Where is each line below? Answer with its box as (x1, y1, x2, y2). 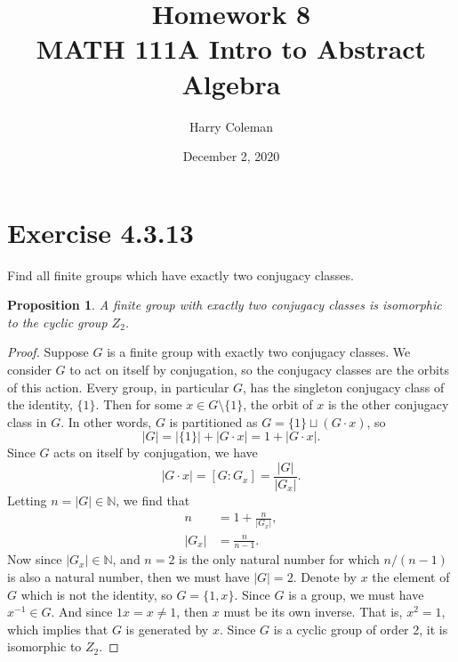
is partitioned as (169, 412, 258, 431)
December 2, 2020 (182, 147, 280, 165)
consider (7, 360, 52, 378)
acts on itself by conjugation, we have (53, 443, 258, 462)
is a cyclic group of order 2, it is (273, 619, 448, 638)
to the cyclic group (7, 312, 108, 331)
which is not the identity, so (20, 585, 173, 603)
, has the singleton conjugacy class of (243, 377, 445, 396)
